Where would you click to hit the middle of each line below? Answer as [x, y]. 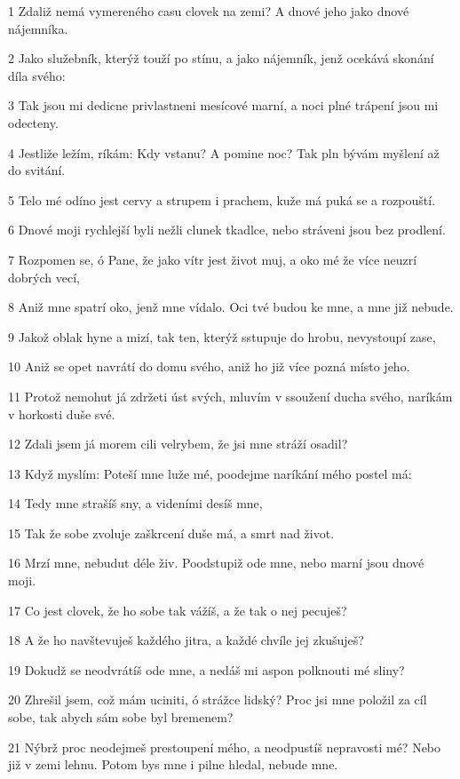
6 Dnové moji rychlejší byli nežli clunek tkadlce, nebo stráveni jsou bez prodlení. [227, 230]
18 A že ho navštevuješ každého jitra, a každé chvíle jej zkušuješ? [186, 640]
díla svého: [37, 75]
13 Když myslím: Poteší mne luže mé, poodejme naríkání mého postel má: [210, 473]
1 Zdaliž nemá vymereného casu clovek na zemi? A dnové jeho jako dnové [209, 11]
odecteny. [33, 122]
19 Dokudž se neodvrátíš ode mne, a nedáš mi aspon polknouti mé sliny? [206, 669]
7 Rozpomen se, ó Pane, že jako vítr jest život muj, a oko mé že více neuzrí [213, 259]
